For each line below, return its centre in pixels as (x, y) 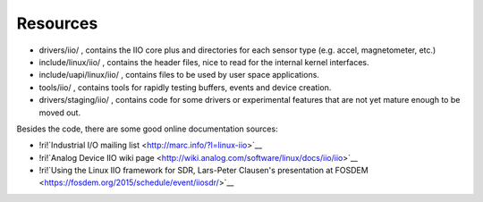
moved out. (59, 113)
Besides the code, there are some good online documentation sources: (147, 129)
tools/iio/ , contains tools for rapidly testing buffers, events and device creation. (185, 87)
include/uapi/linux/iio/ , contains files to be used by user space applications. (179, 75)
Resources (57, 23)
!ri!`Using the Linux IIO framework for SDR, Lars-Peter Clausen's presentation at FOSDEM (203, 171)
